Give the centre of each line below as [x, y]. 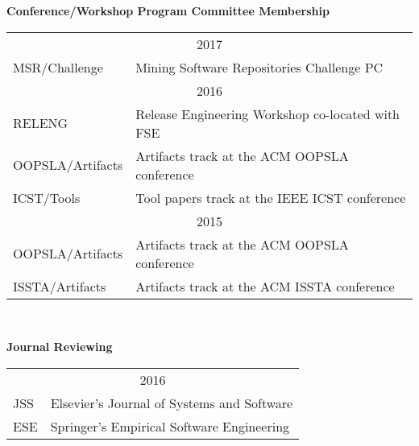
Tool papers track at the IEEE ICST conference [271, 197]
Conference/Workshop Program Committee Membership [168, 10]
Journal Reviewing [60, 347]
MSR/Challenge [58, 67]
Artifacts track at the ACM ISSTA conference [265, 286]
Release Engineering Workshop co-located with [268, 114]
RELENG [41, 123]
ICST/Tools [47, 197]
